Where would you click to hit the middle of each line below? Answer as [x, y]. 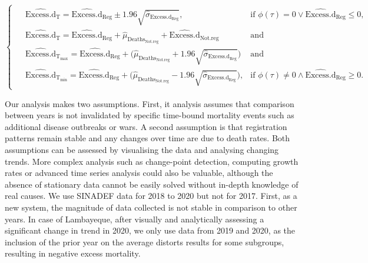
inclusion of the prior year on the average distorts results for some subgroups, [145, 242]
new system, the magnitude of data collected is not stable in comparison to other [151, 207]
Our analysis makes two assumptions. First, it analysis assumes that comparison [150, 103]
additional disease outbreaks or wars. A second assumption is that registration [146, 126]
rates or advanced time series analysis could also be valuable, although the [139, 173]
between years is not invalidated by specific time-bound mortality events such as [150, 115]
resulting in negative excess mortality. [73, 253]
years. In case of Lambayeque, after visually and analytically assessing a [135, 219]
